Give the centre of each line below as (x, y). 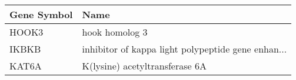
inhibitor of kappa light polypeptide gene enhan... (184, 49)
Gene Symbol (41, 14)
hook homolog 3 (115, 32)
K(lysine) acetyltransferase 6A (144, 66)
